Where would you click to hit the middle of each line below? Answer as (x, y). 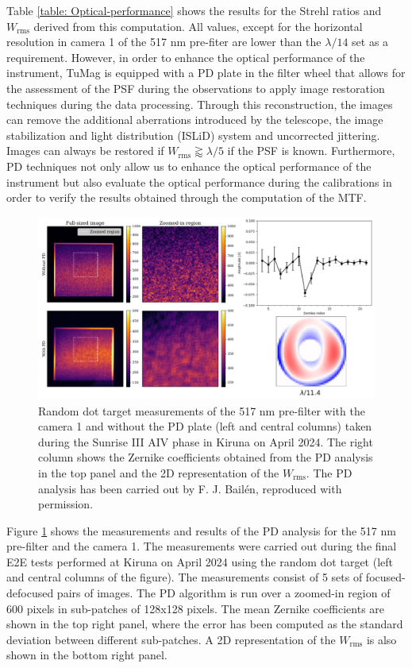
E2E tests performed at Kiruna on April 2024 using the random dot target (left (200, 561)
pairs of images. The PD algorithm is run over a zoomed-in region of (223, 593)
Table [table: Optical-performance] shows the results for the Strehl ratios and (194, 10)
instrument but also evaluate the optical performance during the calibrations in (199, 181)
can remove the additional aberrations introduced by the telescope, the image (195, 120)
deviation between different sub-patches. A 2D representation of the (171, 639)
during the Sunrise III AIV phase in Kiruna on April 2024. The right (206, 441)
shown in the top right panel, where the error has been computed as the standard (205, 624)
